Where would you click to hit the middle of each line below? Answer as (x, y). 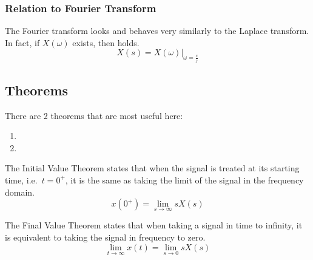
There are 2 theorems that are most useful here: (94, 115)
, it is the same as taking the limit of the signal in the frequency (184, 180)
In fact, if (22, 42)
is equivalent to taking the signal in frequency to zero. (105, 237)
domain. (20, 192)
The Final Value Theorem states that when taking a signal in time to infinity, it (154, 225)
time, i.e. (21, 180)
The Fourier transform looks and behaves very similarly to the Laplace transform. (157, 31)
